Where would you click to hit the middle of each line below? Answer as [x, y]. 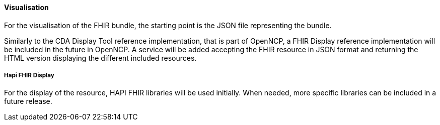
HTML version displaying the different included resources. [100, 58]
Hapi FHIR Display [29, 75]
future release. [28, 101]
